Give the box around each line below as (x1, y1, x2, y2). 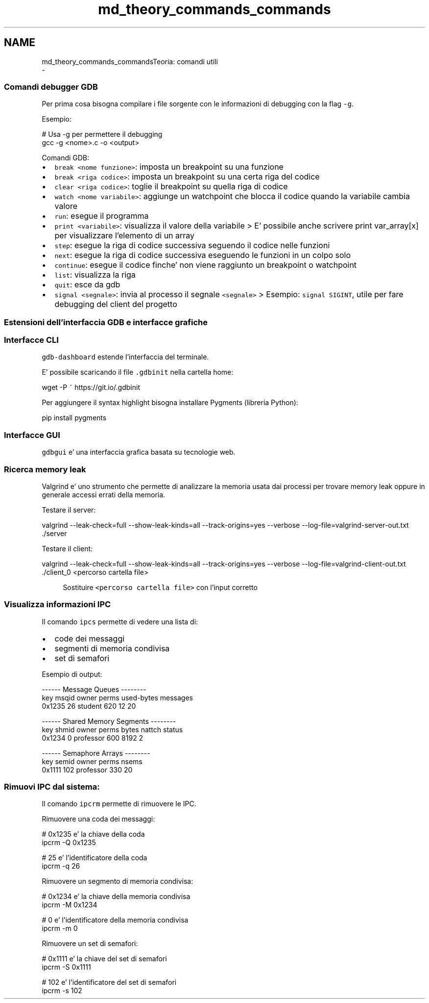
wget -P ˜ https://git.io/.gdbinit (42, 383, 140, 392)
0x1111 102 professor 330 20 (42, 765, 133, 774)
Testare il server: (42, 505, 96, 514)
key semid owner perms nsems (42, 757, 143, 766)
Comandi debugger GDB (4, 81, 98, 92)
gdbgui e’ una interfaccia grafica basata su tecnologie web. (42, 448, 236, 457)
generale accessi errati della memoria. (42, 490, 166, 499)
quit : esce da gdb (54, 280, 120, 290)
